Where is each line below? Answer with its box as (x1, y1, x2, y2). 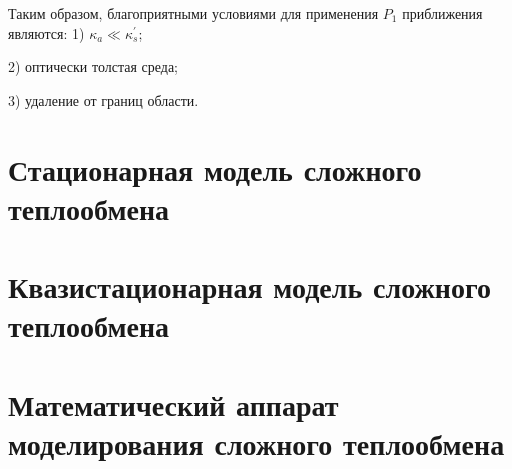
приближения (402, 3, 483, 23)
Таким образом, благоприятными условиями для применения (8, 3, 379, 23)
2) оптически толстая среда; (8, 56, 179, 77)
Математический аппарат (8, 383, 339, 424)
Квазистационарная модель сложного (8, 266, 491, 307)
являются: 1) (8, 22, 85, 43)
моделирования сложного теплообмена (8, 422, 505, 463)
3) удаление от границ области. (8, 89, 199, 110)
